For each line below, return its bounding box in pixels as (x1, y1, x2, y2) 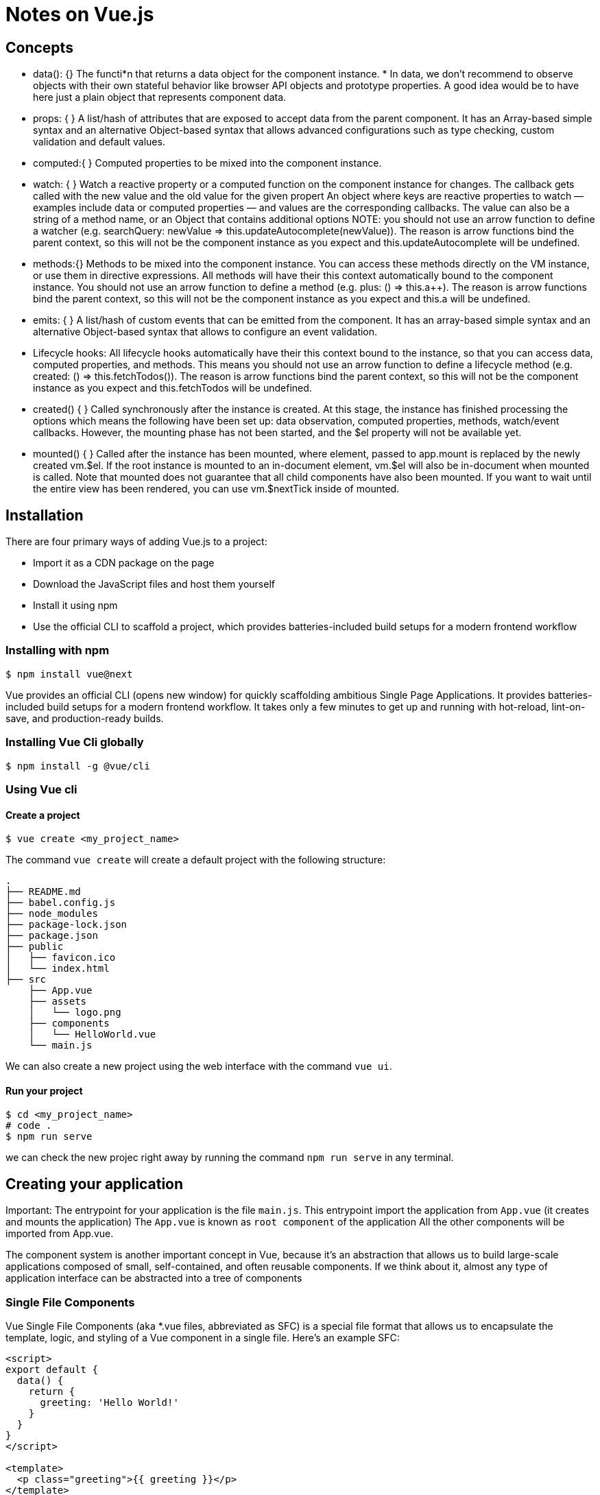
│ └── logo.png (28, 1007, 121, 1018)
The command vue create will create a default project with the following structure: (5, 854, 386, 866)
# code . (5, 1120, 52, 1132)
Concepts (5, 38, 73, 56)
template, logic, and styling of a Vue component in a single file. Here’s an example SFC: (5, 1331, 400, 1343)
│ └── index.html (5, 963, 110, 974)
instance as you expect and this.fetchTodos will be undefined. (33, 382, 312, 394)
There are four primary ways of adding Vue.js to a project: (5, 536, 267, 548)
